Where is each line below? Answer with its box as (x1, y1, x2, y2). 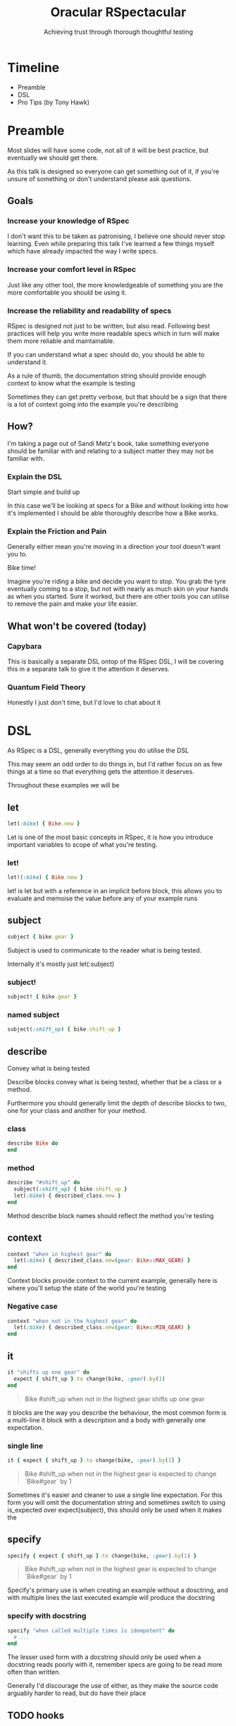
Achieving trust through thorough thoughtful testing (43, 27, 194, 36)
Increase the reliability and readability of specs (7, 306, 172, 316)
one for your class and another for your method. (7, 1106, 147, 1115)
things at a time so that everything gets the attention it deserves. (7, 767, 195, 776)
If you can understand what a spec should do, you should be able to (7, 350, 205, 359)
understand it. (7, 357, 48, 366)
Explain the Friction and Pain (7, 526, 107, 536)
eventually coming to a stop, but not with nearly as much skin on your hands (7, 585, 229, 593)
